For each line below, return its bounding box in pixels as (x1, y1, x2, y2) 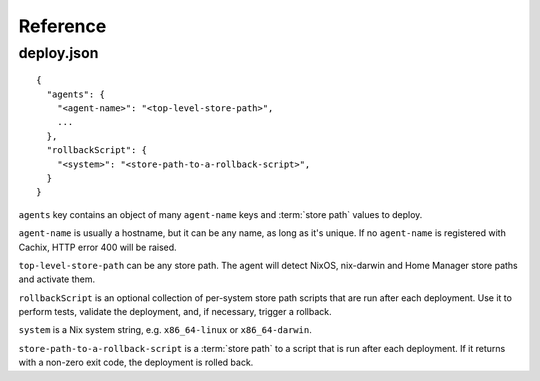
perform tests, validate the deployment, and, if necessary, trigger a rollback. (18, 306, 332, 318)
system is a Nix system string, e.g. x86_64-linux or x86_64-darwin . (18, 324, 312, 336)
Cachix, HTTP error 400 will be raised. (18, 241, 177, 253)
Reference (18, 15, 107, 37)
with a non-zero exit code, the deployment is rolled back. (18, 356, 254, 369)
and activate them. (18, 273, 95, 285)
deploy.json (18, 44, 99, 62)
